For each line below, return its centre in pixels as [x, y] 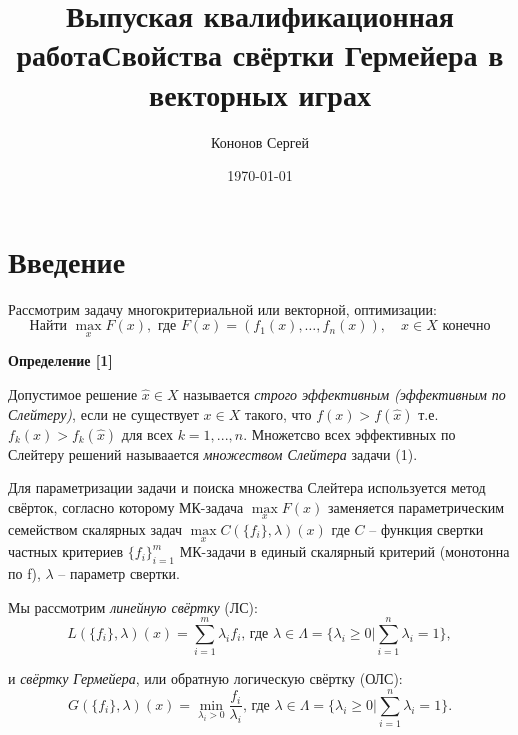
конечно [466, 326]
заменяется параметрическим [416, 506]
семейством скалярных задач [95, 529]
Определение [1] [60, 360]
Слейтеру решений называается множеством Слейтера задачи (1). [213, 453]
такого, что [278, 413]
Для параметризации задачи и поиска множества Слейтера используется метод [247, 487]
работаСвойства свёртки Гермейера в [260, 54]
